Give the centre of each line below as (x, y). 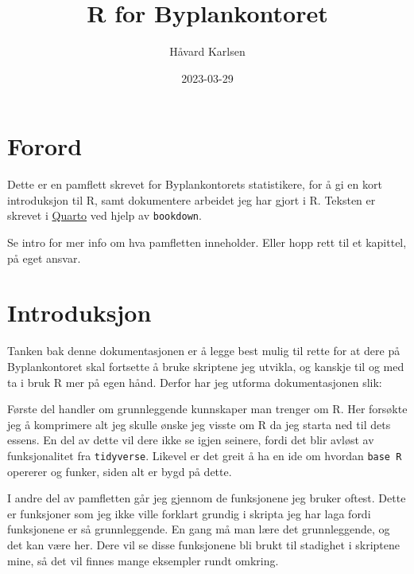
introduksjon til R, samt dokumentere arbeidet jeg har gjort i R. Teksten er (192, 199)
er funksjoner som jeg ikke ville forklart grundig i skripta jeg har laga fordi (189, 513)
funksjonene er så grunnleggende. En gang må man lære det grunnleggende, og (199, 529)
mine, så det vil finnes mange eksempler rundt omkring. (143, 560)
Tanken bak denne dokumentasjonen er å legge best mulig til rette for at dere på (204, 351)
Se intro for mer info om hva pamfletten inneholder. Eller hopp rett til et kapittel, (207, 242)
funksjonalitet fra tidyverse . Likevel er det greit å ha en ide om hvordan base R (205, 455)
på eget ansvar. (44, 258)
